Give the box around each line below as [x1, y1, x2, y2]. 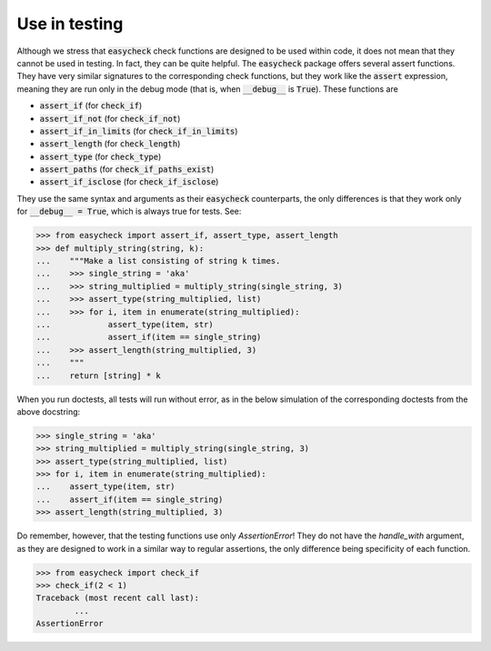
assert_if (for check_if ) [39, 100, 143, 111]
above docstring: [16, 406, 81, 417]
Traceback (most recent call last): [35, 593, 200, 604]
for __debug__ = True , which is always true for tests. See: [16, 205, 242, 217]
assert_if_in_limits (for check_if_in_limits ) [39, 125, 238, 136]
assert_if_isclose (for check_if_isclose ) [39, 176, 219, 187]
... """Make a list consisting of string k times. [35, 255, 281, 265]
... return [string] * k [35, 370, 161, 381]
